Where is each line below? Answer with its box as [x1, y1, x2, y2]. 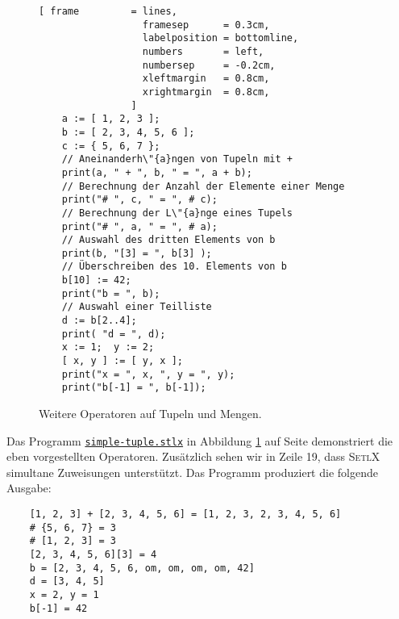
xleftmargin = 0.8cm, [142, 73, 270, 85]
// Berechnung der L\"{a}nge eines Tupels [61, 207, 293, 219]
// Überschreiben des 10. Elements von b [61, 261, 287, 273]
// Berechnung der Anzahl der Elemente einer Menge [61, 180, 345, 192]
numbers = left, [142, 45, 264, 57]
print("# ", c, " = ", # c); [61, 194, 218, 206]
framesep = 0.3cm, [142, 19, 270, 31]
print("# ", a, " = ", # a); [61, 220, 218, 232]
